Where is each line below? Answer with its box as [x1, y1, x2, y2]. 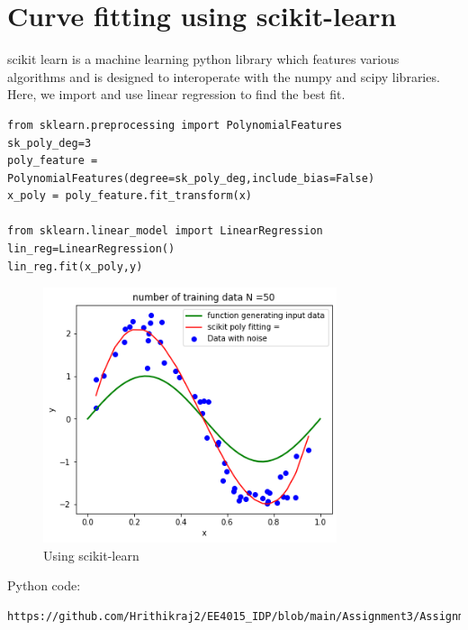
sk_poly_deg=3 [7, 136, 92, 150]
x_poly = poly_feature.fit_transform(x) [7, 189, 253, 203]
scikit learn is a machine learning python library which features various [7, 50, 400, 68]
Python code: [7, 576, 81, 595]
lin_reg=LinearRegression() [7, 242, 175, 256]
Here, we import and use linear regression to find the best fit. [7, 85, 346, 104]
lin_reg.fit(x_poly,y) [7, 260, 143, 273]
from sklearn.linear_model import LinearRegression [7, 224, 323, 238]
